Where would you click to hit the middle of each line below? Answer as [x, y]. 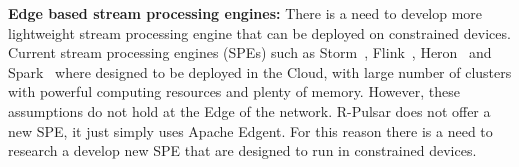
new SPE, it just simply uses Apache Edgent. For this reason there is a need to [250, 130]
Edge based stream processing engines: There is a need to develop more [245, 13]
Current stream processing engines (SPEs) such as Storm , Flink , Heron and [250, 52]
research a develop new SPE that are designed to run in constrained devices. [242, 150]
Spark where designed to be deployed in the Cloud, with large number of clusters [260, 71]
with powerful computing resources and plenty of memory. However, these [234, 91]
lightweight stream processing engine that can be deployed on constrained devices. [259, 32]
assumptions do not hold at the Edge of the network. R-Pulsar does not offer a [249, 110]
